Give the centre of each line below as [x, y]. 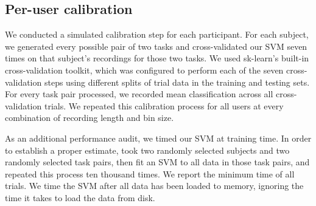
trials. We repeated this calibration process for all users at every [164, 105]
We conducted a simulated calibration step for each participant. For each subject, [157, 34]
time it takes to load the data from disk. [80, 197]
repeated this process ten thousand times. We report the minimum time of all [150, 173]
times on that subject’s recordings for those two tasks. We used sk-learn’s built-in [157, 58]
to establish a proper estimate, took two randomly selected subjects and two [147, 150]
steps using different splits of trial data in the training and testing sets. [177, 82]
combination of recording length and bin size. [90, 118]
